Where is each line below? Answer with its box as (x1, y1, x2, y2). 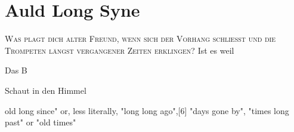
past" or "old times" (5, 116, 76, 128)
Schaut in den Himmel (5, 84, 86, 96)
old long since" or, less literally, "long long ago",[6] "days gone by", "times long (5, 104, 289, 116)
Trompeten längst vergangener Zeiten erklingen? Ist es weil (5, 44, 234, 56)
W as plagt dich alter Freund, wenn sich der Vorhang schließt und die (5, 32, 276, 45)
